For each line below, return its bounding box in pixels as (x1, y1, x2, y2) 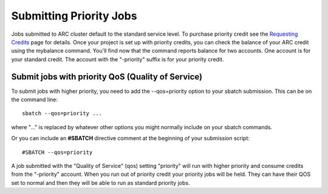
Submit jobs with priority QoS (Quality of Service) (11, 72, 203, 82)
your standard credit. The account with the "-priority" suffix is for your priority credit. (11, 55, 224, 63)
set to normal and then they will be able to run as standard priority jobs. (11, 179, 190, 186)
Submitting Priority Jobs (11, 9, 137, 22)
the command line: (11, 96, 58, 103)
